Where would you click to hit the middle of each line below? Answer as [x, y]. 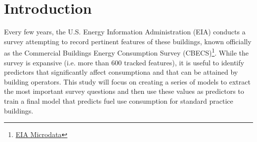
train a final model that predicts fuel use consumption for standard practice [119, 100]
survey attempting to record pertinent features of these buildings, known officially [128, 41]
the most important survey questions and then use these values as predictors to [124, 91]
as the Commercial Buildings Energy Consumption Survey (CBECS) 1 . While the [127, 52]
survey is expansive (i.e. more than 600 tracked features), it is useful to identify [124, 62]
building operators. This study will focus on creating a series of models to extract [127, 81]
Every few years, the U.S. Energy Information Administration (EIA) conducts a [125, 32]
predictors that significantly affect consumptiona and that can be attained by [121, 72]
